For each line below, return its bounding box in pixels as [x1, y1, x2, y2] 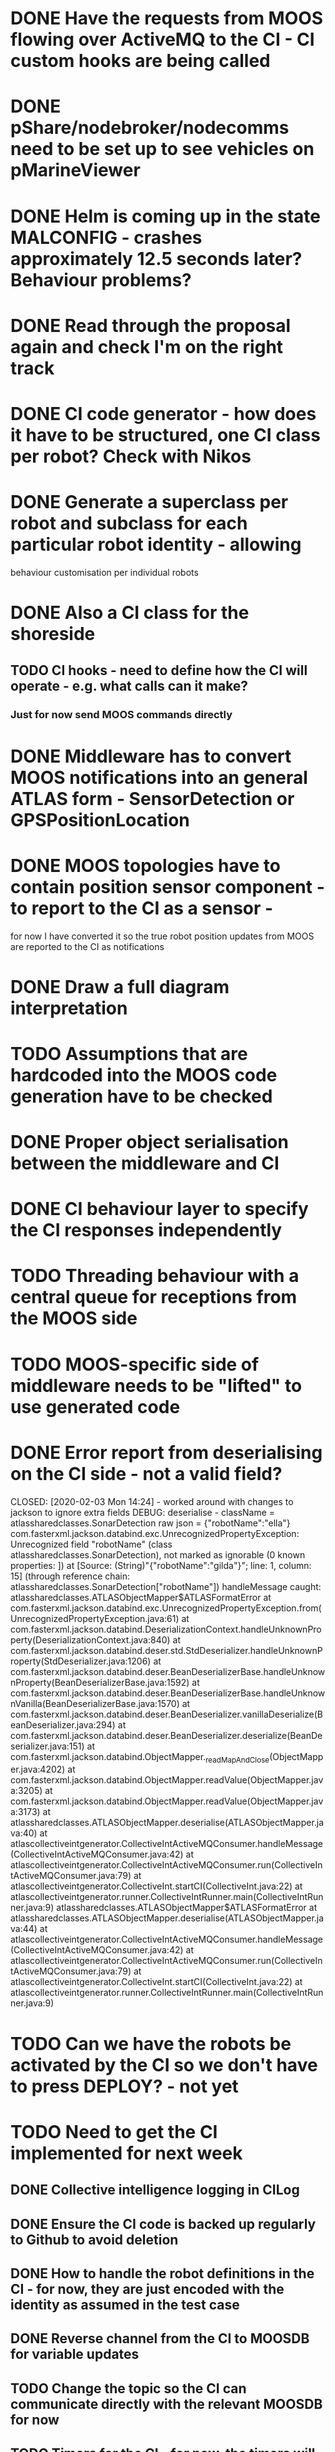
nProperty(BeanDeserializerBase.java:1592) [10, 1676, 190, 1688]
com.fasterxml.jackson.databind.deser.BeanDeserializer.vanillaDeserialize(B [10, 1708, 323, 1720]
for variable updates [10, 2346, 140, 2363]
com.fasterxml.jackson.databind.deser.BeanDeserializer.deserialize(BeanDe [10, 1729, 323, 1741]
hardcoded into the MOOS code [10, 1063, 278, 1086]
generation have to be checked [10, 1085, 273, 1107]
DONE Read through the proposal [10, 314, 292, 337]
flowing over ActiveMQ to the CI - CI [10, 28, 315, 51]
